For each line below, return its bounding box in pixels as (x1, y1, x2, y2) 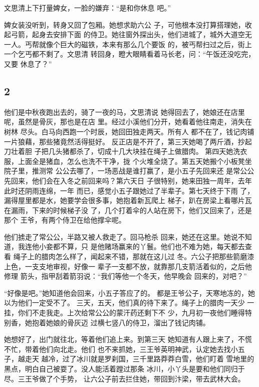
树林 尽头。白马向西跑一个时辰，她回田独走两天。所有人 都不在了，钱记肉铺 (4, 126, 254, 136)
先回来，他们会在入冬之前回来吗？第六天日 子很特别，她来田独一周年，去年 (4, 175, 252, 185)
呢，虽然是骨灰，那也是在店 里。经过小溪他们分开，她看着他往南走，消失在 (4, 116, 252, 127)
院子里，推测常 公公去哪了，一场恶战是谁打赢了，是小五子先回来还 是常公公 (4, 165, 254, 176)
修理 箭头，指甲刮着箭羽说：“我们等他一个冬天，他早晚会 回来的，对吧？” (4, 271, 247, 281)
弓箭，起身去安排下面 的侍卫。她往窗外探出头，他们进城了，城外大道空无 (11, 29, 252, 40)
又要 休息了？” (4, 58, 52, 69)
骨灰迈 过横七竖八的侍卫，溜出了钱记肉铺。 (67, 317, 210, 327)
